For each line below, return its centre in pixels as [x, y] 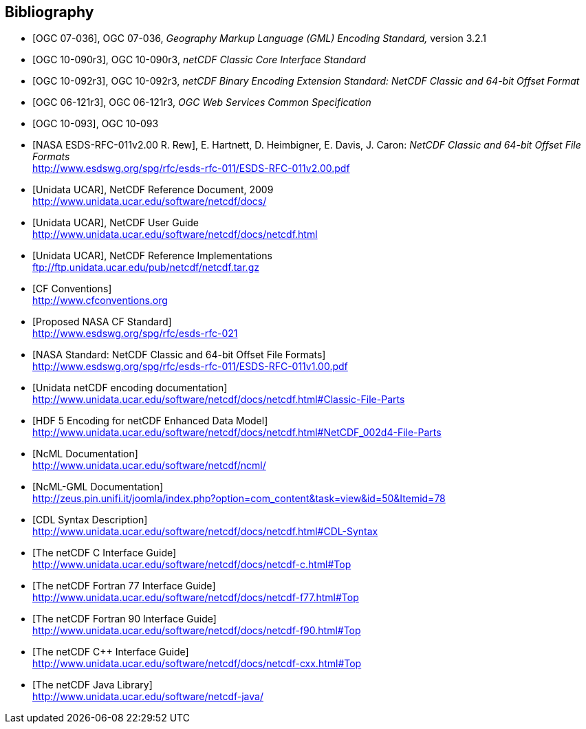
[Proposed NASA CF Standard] [102, 322]
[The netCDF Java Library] [93, 685]
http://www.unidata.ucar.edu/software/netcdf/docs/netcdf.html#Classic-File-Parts [219, 400]
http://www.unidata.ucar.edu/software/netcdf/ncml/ [149, 466]
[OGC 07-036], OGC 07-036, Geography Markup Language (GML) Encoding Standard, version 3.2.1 [260, 39]
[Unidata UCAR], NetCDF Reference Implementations [152, 256]
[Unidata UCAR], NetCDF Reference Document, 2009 [153, 190]
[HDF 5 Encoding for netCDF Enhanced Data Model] [150, 421]
